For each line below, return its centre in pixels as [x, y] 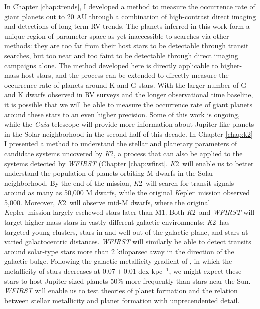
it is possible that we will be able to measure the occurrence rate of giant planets [128, 104]
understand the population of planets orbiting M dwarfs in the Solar [109, 173]
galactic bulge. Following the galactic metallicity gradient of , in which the [118, 261]
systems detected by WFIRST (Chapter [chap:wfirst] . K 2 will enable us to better [129, 163]
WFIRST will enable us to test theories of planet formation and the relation [121, 291]
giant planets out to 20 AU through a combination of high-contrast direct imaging [130, 16]
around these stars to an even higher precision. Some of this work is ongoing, [122, 114]
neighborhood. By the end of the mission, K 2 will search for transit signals [119, 183]
